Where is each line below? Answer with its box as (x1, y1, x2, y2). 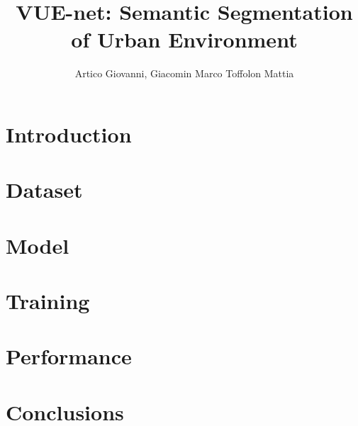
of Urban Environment (71, 25, 298, 54)
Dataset (6, 175, 83, 204)
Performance (6, 342, 132, 371)
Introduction (6, 119, 132, 148)
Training (6, 286, 90, 315)
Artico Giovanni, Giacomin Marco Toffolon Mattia (74, 66, 294, 81)
